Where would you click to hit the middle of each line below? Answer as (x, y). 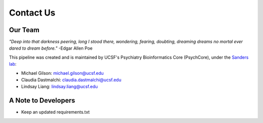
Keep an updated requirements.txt (56, 112)
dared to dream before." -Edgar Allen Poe (51, 48)
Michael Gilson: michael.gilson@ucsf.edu (63, 73)
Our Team (24, 30)
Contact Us (32, 13)
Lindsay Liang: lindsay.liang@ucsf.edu (60, 87)
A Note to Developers (42, 100)
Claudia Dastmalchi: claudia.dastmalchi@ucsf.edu (71, 80)
